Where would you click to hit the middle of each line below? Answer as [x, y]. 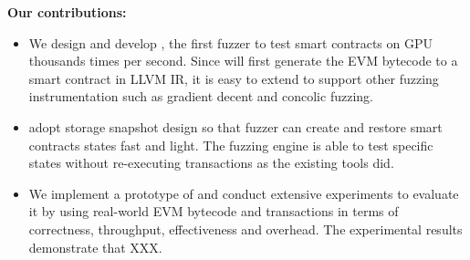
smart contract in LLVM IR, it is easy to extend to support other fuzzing [234, 78]
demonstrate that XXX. [95, 247]
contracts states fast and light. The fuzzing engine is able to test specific [231, 145]
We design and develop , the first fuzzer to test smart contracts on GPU [230, 42]
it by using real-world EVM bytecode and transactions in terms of [214, 211]
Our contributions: [67, 12]
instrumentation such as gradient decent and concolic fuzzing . [201, 96]
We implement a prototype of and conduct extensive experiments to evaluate [244, 193]
